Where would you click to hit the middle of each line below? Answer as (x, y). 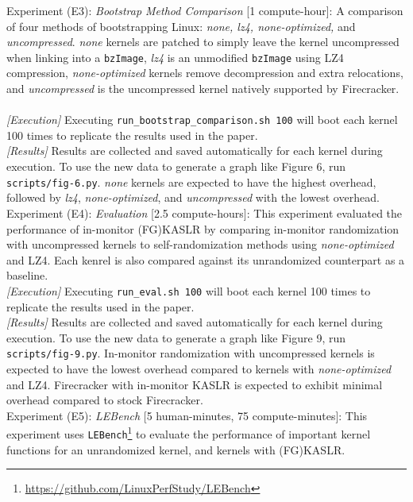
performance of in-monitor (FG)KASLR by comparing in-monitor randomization (203, 228)
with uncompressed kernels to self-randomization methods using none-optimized (200, 244)
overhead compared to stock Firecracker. (105, 400)
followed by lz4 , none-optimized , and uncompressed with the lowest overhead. (193, 197)
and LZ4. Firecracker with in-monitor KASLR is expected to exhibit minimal (195, 384)
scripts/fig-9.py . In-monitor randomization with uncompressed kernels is (191, 353)
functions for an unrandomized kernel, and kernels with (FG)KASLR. (176, 449)
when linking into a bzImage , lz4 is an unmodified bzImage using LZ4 (175, 57)
